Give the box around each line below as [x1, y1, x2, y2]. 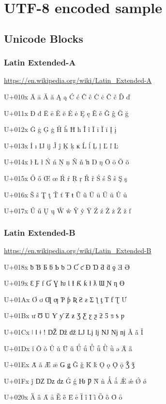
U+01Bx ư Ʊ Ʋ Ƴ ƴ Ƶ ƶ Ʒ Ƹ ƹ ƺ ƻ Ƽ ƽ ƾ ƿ [4, 310, 124, 321]
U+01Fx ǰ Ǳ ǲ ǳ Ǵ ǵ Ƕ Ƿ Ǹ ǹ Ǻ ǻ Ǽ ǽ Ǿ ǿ [4, 375, 147, 386]
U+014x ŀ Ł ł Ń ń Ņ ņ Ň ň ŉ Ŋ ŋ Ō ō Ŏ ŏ [4, 157, 129, 167]
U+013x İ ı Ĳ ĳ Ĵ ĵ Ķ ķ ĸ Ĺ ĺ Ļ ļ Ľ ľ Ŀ [4, 140, 119, 150]
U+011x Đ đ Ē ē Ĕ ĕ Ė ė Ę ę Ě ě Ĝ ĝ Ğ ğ [4, 108, 129, 118]
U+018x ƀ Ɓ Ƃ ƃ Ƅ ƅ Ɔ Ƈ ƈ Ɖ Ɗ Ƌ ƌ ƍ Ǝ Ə [4, 261, 130, 272]
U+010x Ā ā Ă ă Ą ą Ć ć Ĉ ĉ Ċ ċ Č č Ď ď [4, 91, 130, 101]
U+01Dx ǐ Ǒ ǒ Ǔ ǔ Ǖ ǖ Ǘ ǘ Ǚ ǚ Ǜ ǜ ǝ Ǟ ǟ [4, 343, 132, 353]
